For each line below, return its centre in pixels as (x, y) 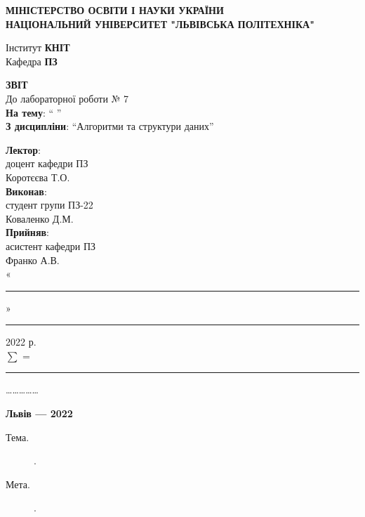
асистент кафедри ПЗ (51, 246)
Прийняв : (27, 232)
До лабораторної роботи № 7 (67, 98)
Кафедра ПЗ (32, 61)
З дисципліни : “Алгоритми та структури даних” (110, 126)
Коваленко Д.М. (40, 218)
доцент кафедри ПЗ (47, 163)
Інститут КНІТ (38, 47)
